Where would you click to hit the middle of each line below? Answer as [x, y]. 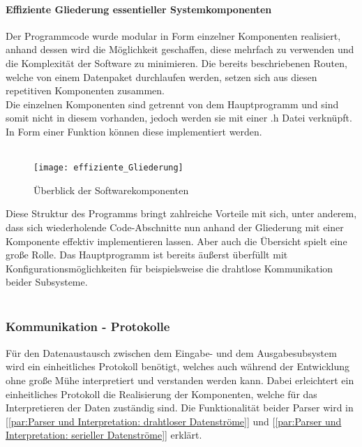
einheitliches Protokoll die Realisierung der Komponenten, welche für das [161, 394]
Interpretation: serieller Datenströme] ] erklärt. [104, 435]
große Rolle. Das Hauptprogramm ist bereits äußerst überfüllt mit [147, 255]
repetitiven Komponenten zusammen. [85, 90]
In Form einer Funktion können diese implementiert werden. [134, 131]
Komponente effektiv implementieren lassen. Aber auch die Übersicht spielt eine [176, 241]
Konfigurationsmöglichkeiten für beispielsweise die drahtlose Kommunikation [169, 268]
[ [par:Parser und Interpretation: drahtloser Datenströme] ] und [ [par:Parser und [174, 421]
